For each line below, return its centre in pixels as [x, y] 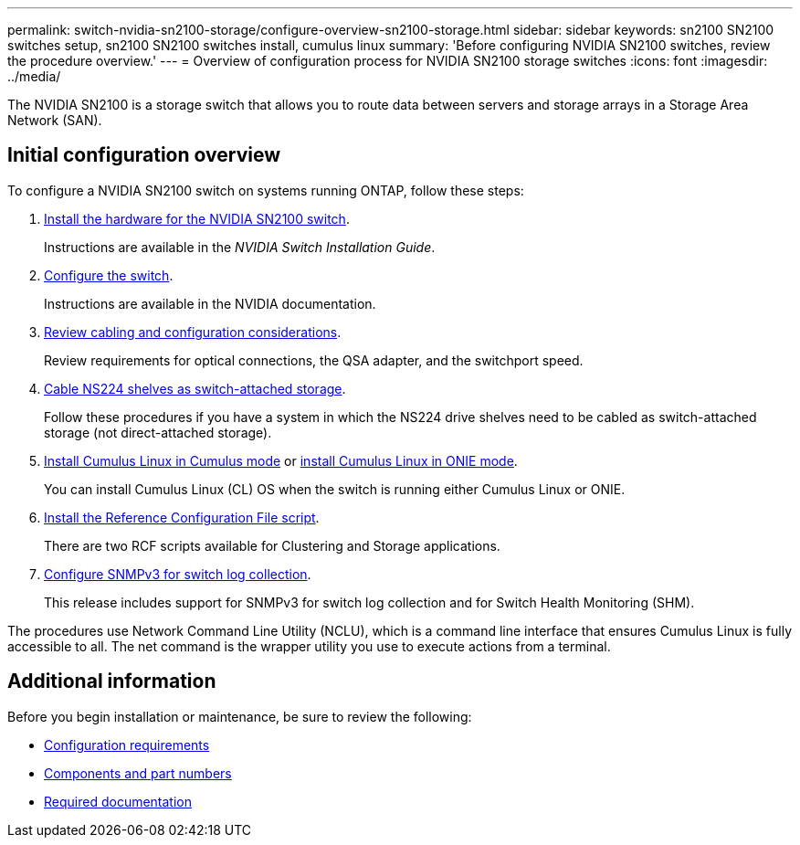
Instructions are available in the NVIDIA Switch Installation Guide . [240, 247]
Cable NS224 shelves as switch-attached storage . [195, 388]
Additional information [112, 681]
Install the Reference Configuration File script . [182, 517]
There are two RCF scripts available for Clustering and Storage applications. [272, 545]
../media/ [34, 76]
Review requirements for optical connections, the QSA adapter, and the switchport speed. [314, 360]
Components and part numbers [138, 773]
